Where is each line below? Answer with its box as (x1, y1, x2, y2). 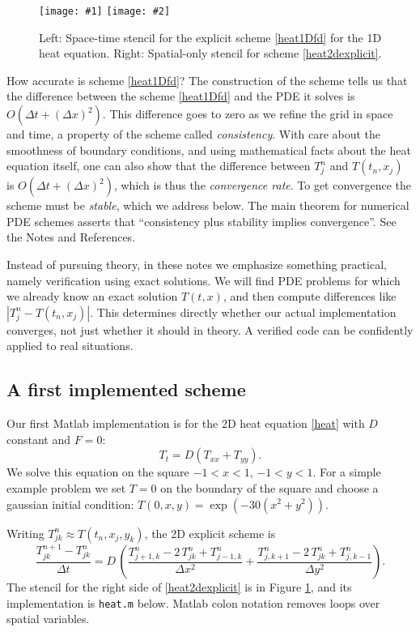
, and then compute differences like (223, 288, 397, 305)
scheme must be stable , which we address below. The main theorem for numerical (6, 197, 409, 214)
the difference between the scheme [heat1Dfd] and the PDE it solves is (6, 88, 355, 105)
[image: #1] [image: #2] (39, 6, 171, 17)
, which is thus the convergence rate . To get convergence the (113, 177, 412, 194)
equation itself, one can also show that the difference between (6, 157, 311, 174)
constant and (6, 430, 71, 447)
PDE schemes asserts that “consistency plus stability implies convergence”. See (6, 212, 397, 229)
